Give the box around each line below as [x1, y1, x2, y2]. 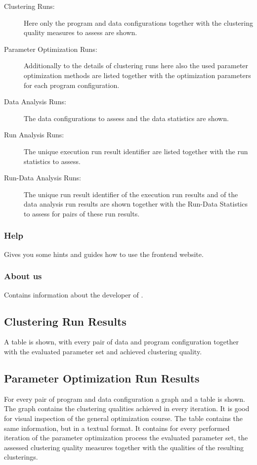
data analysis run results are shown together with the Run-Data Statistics [24, 199, 248, 209]
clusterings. [4, 452, 38, 462]
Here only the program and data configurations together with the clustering [24, 17, 253, 28]
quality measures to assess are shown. [24, 27, 137, 38]
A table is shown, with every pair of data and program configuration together [4, 337, 239, 347]
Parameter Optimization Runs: [4, 43, 97, 54]
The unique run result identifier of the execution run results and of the [24, 189, 238, 199]
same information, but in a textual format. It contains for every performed [4, 423, 230, 433]
